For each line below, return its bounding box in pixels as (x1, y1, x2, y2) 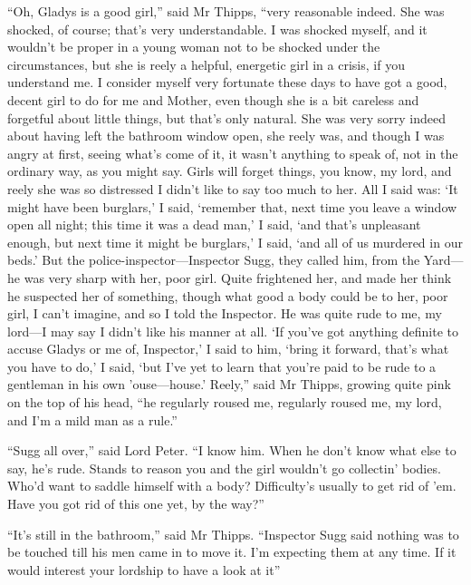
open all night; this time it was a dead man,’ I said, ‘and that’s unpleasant (7, 215, 421, 234)
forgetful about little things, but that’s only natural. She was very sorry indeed (7, 108, 446, 127)
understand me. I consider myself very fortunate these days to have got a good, (7, 73, 447, 92)
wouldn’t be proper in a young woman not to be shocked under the (7, 37, 380, 56)
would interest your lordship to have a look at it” (7, 560, 281, 579)
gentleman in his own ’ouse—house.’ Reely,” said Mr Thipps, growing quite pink (7, 375, 451, 394)
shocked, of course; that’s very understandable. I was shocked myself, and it (7, 19, 428, 38)
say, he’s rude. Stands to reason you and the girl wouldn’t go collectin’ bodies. (7, 458, 441, 477)
